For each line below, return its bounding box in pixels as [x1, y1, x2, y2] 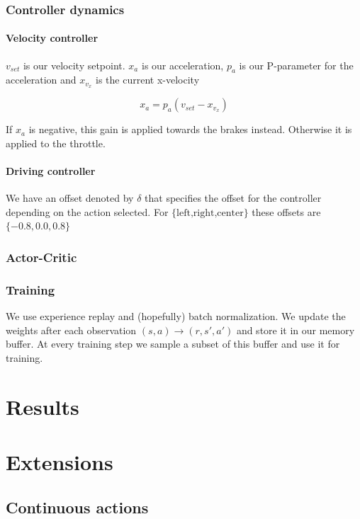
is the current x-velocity [96, 72, 200, 87]
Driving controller [6, 164, 96, 178]
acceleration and [6, 72, 77, 87]
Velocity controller [6, 30, 99, 45]
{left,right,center [171, 207, 244, 218]
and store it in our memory [236, 322, 355, 337]
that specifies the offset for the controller [145, 190, 322, 205]
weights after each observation [6, 322, 137, 337]
